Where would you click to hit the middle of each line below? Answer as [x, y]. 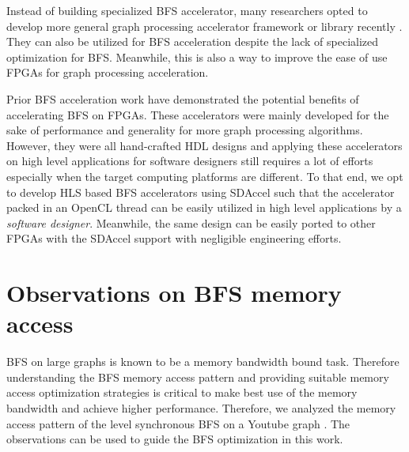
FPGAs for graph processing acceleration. [108, 72]
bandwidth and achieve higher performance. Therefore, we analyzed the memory [201, 408]
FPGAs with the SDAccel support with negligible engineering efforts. [174, 238]
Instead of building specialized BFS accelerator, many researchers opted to [187, 10]
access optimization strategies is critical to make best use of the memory [182, 392]
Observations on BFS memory [174, 293]
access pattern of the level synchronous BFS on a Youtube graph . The [178, 423]
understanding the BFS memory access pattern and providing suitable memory [198, 377]
